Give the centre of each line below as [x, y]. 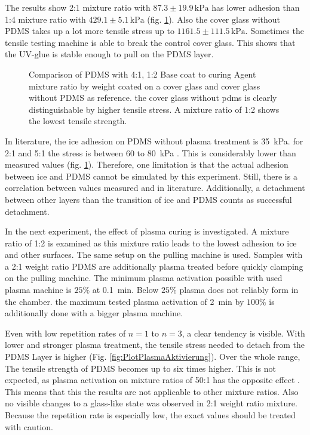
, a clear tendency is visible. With [243, 333]
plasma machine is [38, 290]
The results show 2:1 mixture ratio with [78, 7]
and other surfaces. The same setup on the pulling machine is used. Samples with [154, 254]
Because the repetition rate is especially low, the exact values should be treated [150, 415]
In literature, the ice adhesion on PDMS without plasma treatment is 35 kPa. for [154, 141]
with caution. [29, 426]
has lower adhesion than [256, 7]
